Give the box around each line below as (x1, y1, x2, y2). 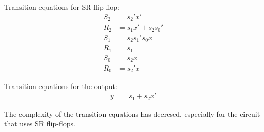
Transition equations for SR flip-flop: (4, 2, 119, 12)
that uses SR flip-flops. (4, 118, 75, 129)
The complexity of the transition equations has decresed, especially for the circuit (4, 108, 260, 119)
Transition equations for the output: (4, 80, 117, 91)
